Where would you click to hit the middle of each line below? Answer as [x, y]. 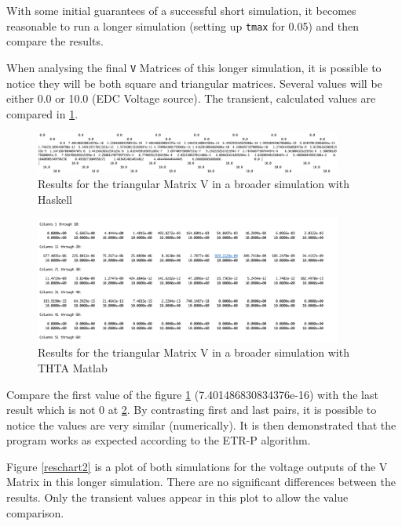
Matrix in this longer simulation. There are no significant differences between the [201, 482]
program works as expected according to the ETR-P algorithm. [159, 440]
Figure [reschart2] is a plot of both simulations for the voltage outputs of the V [197, 466]
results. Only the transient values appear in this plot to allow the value [177, 497]
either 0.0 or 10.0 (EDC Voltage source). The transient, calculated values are [191, 98]
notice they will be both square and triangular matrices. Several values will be [194, 83]
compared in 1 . [42, 113]
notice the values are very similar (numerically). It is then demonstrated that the [201, 424]
